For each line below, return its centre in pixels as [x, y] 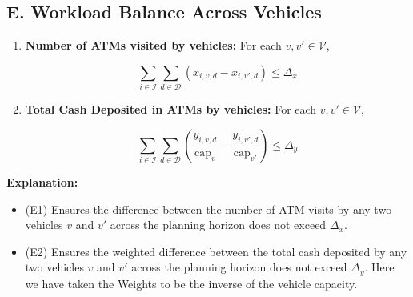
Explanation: [42, 182]
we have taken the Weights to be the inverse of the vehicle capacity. [191, 283]
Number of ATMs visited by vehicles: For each [153, 45]
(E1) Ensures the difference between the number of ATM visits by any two [209, 209]
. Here [379, 267]
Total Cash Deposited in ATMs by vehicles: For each [171, 109]
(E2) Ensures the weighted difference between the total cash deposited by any [216, 251]
